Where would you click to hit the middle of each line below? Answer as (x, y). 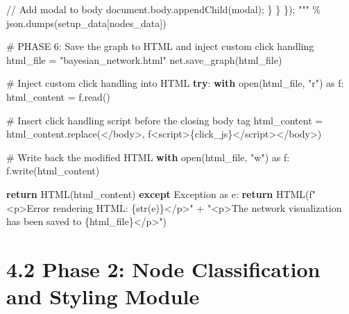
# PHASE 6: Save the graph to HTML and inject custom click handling (160, 46)
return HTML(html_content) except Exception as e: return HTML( (158, 193)
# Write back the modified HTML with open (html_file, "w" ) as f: (148, 157)
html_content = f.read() (58, 96)
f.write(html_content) (53, 171)
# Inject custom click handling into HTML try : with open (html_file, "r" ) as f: (175, 83)
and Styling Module (103, 296)
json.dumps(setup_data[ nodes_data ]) (86, 23)
